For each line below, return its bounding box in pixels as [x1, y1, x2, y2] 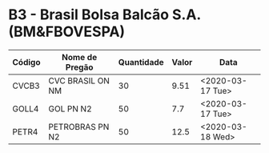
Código [12, 56, 41, 67]
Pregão [65, 62, 94, 73]
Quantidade [118, 56, 164, 67]
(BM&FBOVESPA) [8, 22, 126, 41]
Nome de [61, 51, 98, 62]
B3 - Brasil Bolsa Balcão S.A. [8, 6, 202, 24]
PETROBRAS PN [48, 121, 110, 132]
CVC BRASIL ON [48, 74, 110, 86]
